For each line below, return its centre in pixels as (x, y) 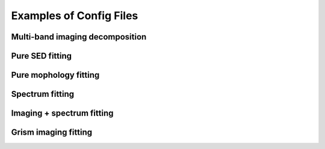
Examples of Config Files (75, 16)
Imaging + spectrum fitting (62, 113)
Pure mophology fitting (55, 75)
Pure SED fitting (42, 56)
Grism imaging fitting (52, 133)
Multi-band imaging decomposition (79, 37)
